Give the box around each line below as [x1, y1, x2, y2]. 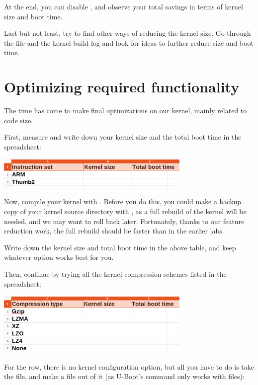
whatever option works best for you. [4, 252, 114, 262]
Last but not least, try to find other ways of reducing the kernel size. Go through [4, 28, 251, 38]
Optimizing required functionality [4, 77, 240, 97]
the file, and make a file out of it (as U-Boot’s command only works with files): [4, 371, 245, 382]
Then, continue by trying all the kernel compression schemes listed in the [4, 268, 227, 279]
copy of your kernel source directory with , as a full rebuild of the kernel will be [4, 206, 247, 216]
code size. [4, 115, 33, 125]
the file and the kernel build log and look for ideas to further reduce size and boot [4, 37, 254, 48]
